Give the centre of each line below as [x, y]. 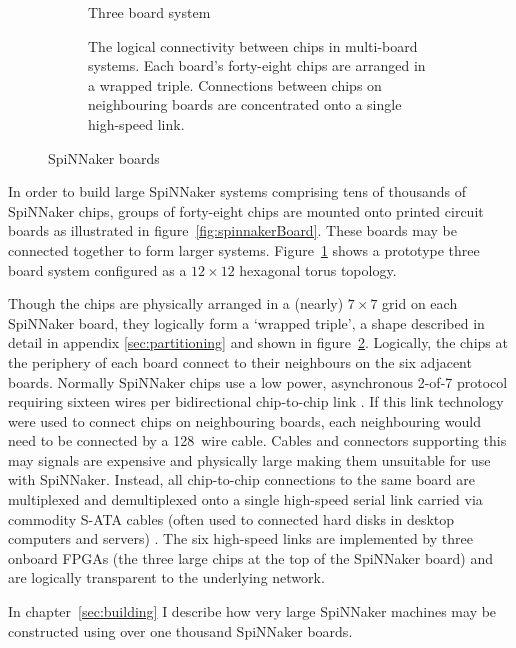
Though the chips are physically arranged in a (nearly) [176, 303]
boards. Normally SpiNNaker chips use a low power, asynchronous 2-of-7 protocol [258, 381]
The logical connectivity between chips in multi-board [253, 45]
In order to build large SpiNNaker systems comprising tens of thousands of [237, 191]
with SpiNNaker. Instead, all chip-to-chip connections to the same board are [242, 479]
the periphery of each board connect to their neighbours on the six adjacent [240, 361]
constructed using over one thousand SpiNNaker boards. [180, 630]
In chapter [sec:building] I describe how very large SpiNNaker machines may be [252, 611]
